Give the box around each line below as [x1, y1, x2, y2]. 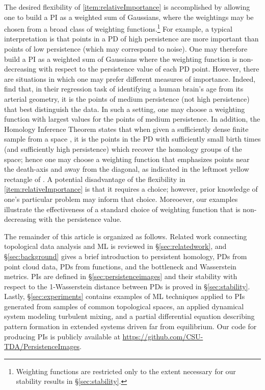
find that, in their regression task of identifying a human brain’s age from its [4, 83, 244, 94]
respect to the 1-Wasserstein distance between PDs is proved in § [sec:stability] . [4, 281, 250, 291]
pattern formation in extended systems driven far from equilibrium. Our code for [4, 321, 257, 332]
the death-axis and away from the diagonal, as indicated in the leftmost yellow [4, 164, 249, 174]
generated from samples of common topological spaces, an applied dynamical [4, 301, 244, 311]
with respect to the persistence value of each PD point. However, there [38, 63, 259, 74]
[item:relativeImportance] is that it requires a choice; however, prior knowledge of [4, 183, 258, 194]
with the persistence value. [38, 214, 122, 224]
